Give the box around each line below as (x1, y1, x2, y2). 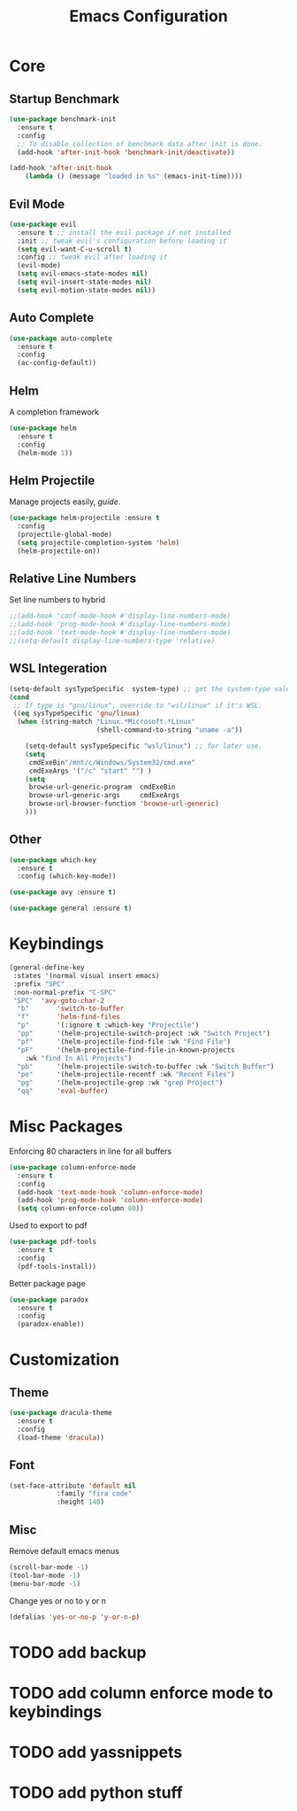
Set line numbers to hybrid (9, 595, 106, 605)
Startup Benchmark (9, 91, 119, 106)
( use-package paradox (9, 1295, 89, 1304)
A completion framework (9, 406, 100, 417)
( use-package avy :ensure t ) (9, 888, 117, 897)
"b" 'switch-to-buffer (17, 1004, 125, 1014)
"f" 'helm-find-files (17, 1013, 121, 1022)
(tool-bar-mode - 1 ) (9, 1571, 81, 1580)
